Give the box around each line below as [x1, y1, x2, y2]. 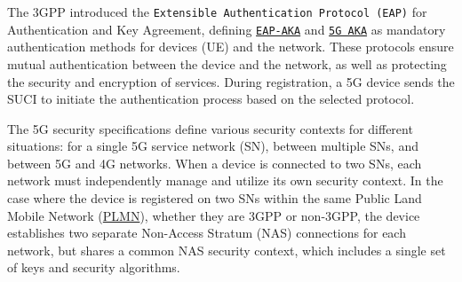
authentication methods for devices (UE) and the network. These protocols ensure [7, 37, 454, 56]
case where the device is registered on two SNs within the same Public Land [7, 189, 422, 208]
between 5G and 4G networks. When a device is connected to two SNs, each [7, 153, 422, 172]
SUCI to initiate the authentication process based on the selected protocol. [7, 90, 415, 108]
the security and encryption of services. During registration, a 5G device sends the [7, 72, 455, 90]
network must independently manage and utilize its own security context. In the [7, 171, 443, 190]
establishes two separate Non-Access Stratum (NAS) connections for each [7, 223, 406, 242]
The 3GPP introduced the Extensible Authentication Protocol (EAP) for [7, 3, 427, 20]
